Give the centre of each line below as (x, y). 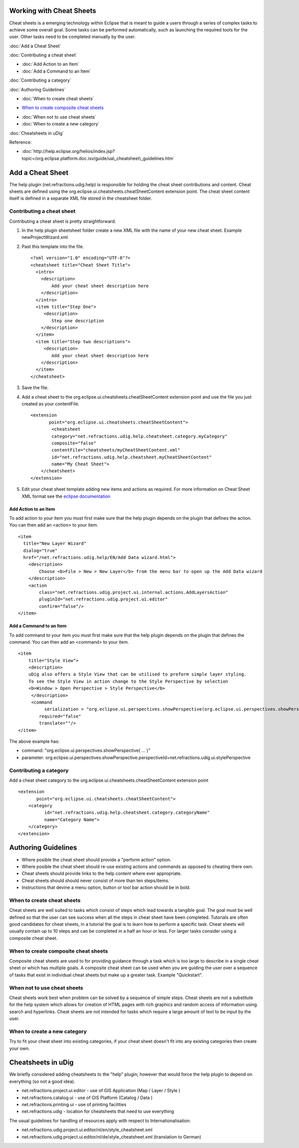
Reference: (20, 142)
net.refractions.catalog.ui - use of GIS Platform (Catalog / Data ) (87, 1097)
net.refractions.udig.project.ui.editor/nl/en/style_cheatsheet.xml (87, 1130)
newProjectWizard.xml (45, 237)
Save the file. (35, 388)
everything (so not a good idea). (42, 1081)
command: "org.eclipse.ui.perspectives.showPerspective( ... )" (86, 750)
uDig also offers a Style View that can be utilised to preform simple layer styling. (137, 674)
